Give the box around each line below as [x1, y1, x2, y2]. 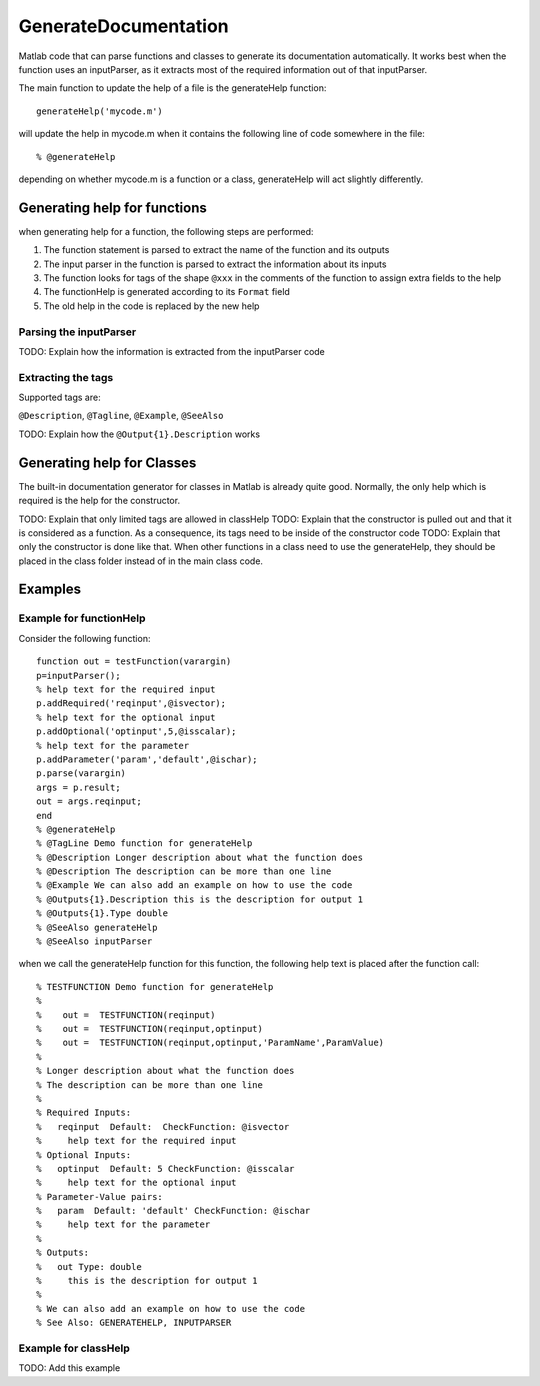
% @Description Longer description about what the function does [36, 851, 364, 863]
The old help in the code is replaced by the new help [43, 300, 260, 312]
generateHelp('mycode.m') [36, 105, 164, 117]
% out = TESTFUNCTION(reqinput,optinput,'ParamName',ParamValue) [36, 1037, 385, 1049]
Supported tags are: [18, 391, 101, 404]
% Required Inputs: [36, 1107, 132, 1119]
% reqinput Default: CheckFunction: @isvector [36, 1121, 290, 1132]
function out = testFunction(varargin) [36, 656, 232, 667]
